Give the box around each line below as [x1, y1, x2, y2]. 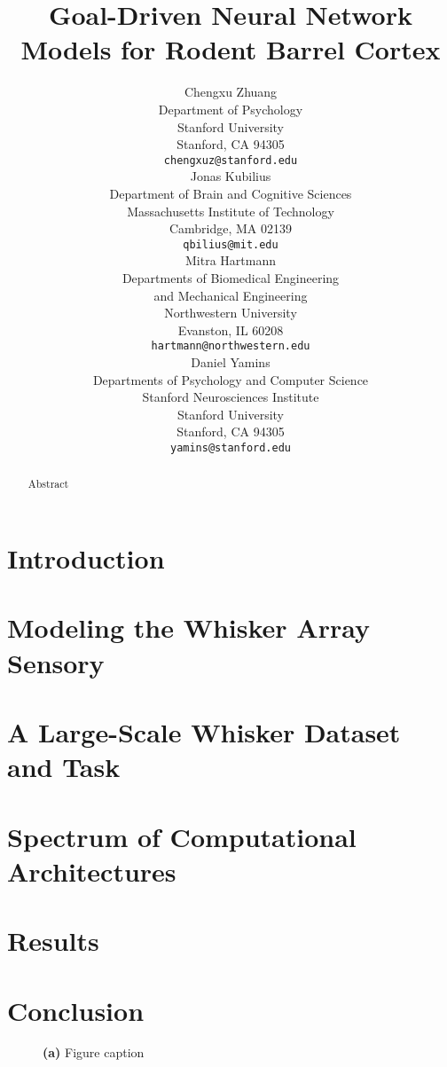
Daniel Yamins [191, 353, 271, 371]
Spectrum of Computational [7, 818, 357, 854]
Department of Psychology [158, 99, 303, 118]
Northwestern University [164, 303, 297, 322]
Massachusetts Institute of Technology [127, 201, 334, 220]
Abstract [27, 476, 69, 491]
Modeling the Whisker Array [7, 609, 370, 646]
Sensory [7, 644, 105, 680]
